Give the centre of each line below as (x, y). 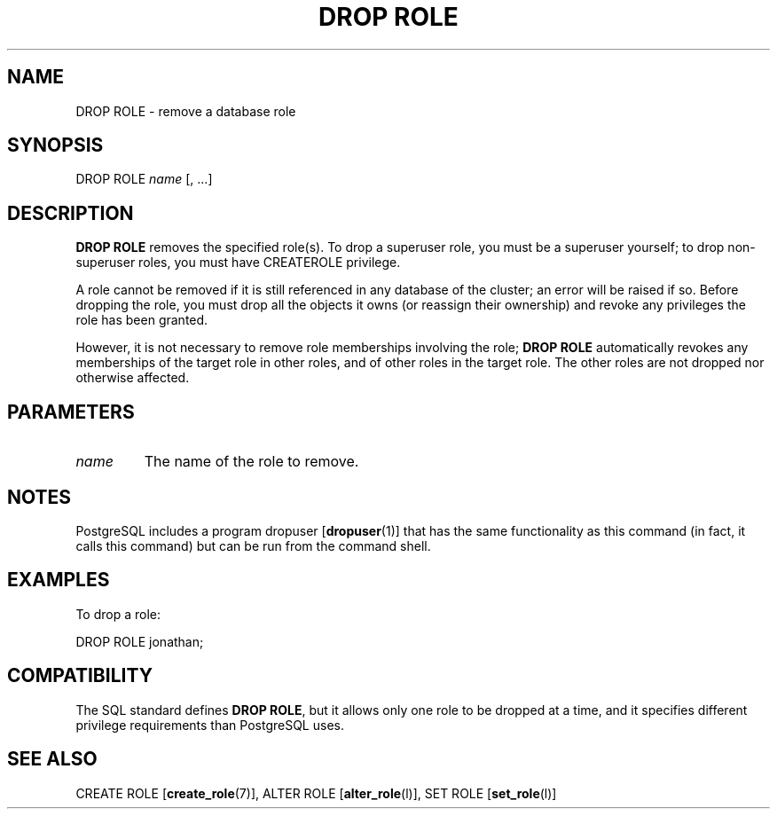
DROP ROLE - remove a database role (186, 111)
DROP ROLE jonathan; (140, 641)
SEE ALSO (52, 759)
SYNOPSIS (55, 145)
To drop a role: (118, 614)
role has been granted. (142, 320)
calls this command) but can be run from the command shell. (253, 545)
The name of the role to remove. (251, 462)
